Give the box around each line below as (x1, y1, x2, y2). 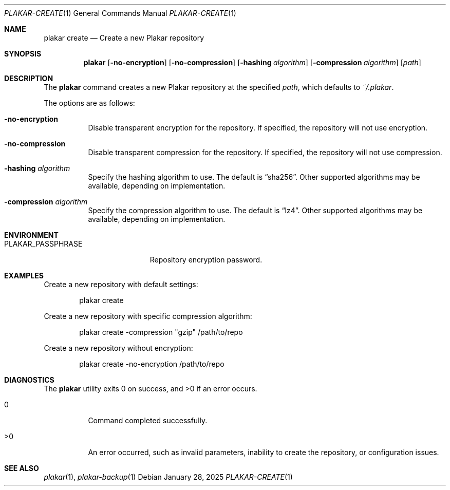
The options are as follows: (44, 99, 135, 107)
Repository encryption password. (149, 255, 262, 264)
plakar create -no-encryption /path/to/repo (79, 360, 224, 368)
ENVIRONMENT (4, 231, 59, 239)
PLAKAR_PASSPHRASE (4, 239, 83, 248)
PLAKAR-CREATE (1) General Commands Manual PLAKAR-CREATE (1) (4, 9, 236, 17)
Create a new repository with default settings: (44, 280, 198, 289)
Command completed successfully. (88, 416, 208, 425)
